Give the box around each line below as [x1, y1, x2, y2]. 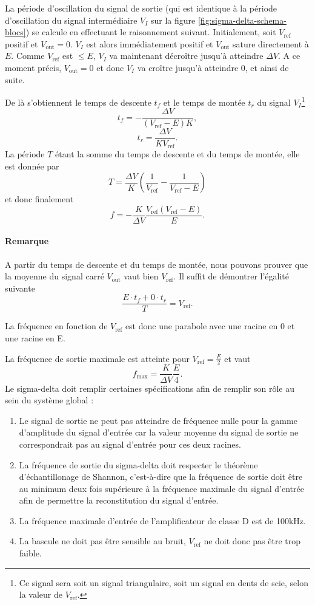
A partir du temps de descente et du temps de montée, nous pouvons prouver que [5, 258, 308, 270]
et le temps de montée [163, 95, 245, 108]
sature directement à [233, 37, 309, 50]
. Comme [11, 49, 45, 62]
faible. [19, 547, 42, 559]
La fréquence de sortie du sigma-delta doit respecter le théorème [19, 458, 258, 471]
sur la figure [151, 13, 196, 26]
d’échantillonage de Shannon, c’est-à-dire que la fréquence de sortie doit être [19, 470, 303, 483]
